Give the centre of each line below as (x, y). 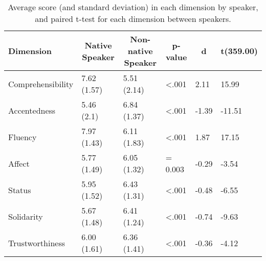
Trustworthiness (37, 243)
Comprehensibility (41, 84)
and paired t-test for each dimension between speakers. (133, 19)
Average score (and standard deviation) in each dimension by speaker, (133, 7)
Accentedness (32, 110)
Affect (19, 163)
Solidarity (26, 216)
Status (20, 190)
